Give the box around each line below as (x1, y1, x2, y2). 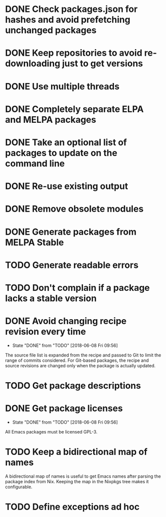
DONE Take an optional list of (5, 137, 127, 148)
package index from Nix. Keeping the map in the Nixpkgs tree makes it (5, 478, 149, 484)
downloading (5, 58, 60, 69)
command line (5, 158, 65, 169)
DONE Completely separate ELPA (5, 103, 144, 115)
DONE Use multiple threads (5, 81, 120, 92)
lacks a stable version (5, 292, 97, 304)
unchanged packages (5, 25, 97, 36)
